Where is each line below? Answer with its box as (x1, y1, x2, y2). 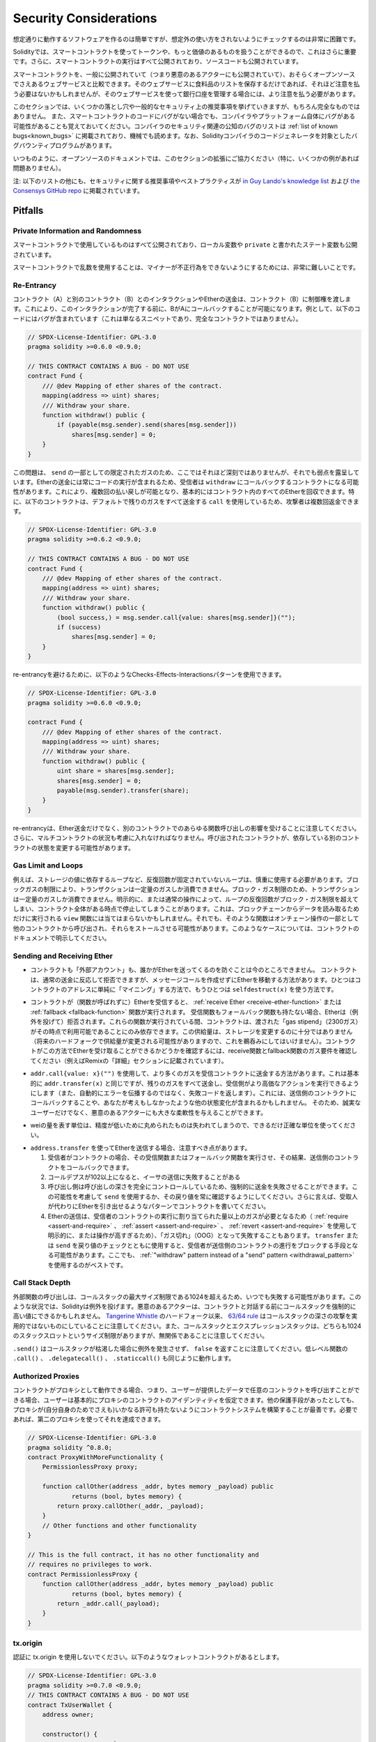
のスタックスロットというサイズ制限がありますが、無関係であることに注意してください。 (13, 1332, 268, 1340)
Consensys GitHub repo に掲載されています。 (13, 187, 144, 195)
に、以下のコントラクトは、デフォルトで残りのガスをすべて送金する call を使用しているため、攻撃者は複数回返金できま (13, 497, 360, 505)
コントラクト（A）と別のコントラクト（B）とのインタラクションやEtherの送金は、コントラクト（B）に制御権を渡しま (13, 295, 352, 303)
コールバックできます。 (65, 1163, 133, 1171)
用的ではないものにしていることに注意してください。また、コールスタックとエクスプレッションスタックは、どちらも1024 (13, 1321, 361, 1330)
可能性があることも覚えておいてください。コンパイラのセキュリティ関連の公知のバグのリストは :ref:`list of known (13, 122, 338, 130)
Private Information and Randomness (13, 226, 142, 236)
